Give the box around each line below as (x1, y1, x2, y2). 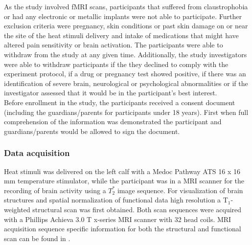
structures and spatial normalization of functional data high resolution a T (4, 195, 228, 205)
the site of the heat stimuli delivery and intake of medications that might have (4, 30, 239, 40)
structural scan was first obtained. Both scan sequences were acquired (32, 204, 242, 214)
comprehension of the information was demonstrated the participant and (4, 116, 222, 127)
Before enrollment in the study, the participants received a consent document (4, 97, 235, 107)
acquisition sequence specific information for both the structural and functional (4, 223, 241, 234)
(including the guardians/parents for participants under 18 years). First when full (4, 107, 249, 117)
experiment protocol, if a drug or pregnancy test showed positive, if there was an (4, 68, 246, 79)
